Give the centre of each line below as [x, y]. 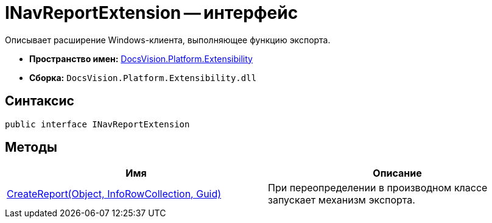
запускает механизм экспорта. [342, 200]
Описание [397, 173]
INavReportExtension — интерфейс [152, 13]
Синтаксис [40, 101]
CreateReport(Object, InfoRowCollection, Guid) [114, 194]
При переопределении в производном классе [378, 188]
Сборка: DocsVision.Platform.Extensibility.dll [143, 77]
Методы [31, 147]
